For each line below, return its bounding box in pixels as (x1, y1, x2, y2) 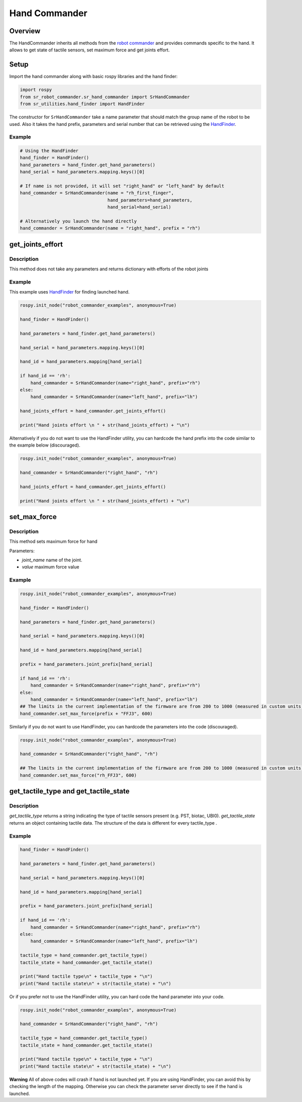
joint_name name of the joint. (22, 557, 83, 563)
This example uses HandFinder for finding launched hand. (9, 289, 130, 295)
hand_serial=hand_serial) (107, 204, 172, 210)
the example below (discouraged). (9, 442, 81, 448)
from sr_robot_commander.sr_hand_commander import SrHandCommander (20, 94, 190, 100)
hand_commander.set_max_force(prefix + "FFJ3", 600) (20, 710, 153, 716)
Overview (9, 27, 41, 35)
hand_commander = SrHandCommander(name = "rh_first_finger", (20, 190, 174, 196)
